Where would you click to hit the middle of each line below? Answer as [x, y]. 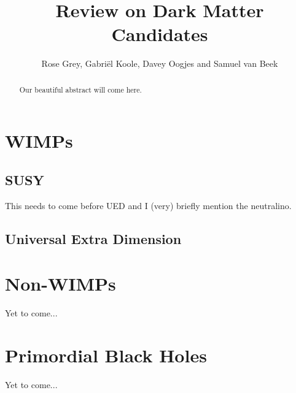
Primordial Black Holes [106, 355]
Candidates [160, 34]
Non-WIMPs [60, 284]
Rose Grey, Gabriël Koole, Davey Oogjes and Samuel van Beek [160, 63]
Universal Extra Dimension [93, 238]
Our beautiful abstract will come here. [80, 89]
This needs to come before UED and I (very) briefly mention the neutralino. [148, 205]
